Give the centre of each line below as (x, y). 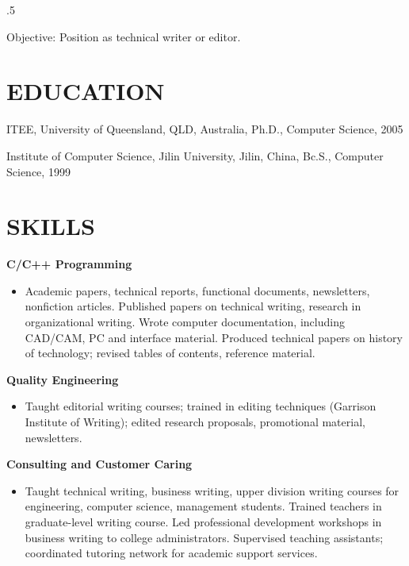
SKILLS (51, 226)
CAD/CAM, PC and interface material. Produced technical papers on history (214, 337)
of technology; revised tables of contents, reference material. (170, 353)
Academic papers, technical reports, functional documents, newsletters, (197, 290)
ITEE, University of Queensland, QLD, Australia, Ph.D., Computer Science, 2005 (205, 129)
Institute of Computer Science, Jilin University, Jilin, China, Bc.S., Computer (195, 155)
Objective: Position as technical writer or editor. (124, 36)
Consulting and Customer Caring (99, 464)
